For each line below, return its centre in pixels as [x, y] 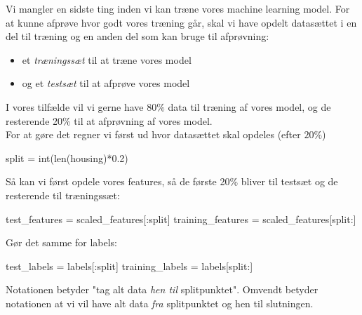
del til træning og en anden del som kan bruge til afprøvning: [138, 36]
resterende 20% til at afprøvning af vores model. [109, 120]
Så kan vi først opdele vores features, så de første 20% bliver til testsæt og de [172, 181]
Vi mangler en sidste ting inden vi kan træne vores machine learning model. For [178, 8]
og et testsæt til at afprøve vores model [106, 83]
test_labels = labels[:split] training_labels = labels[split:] [129, 266]
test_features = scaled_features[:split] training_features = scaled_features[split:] [181, 219]
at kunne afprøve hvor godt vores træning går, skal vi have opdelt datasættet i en [181, 22]
